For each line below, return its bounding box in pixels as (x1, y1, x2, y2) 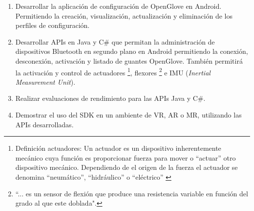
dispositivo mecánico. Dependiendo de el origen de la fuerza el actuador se (15, 162, 238, 172)
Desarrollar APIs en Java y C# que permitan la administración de (15, 36, 215, 47)
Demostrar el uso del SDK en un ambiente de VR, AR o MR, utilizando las (15, 110, 242, 119)
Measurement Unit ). (15, 76, 76, 87)
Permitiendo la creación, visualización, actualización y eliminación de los (15, 10, 233, 21)
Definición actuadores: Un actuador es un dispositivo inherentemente (15, 143, 221, 153)
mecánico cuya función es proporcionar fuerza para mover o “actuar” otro (15, 152, 236, 163)
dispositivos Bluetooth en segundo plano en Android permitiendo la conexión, (15, 46, 248, 56)
